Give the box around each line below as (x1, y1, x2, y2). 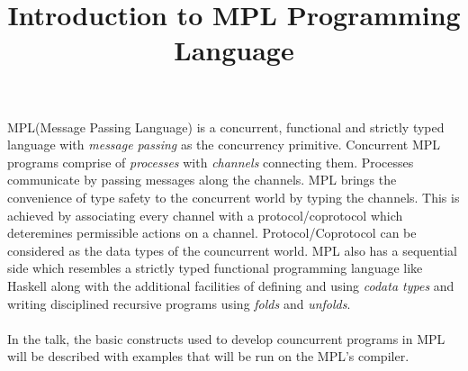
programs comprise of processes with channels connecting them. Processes (7, 152, 414, 171)
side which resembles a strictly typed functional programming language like (7, 258, 423, 277)
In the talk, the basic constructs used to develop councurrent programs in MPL (7, 329, 445, 348)
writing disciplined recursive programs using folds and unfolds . (7, 294, 351, 312)
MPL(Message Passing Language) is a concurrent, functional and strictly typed (7, 117, 445, 136)
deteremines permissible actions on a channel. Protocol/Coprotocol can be (7, 223, 417, 242)
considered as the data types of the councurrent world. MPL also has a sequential (7, 240, 457, 259)
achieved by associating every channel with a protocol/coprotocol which (7, 205, 403, 224)
